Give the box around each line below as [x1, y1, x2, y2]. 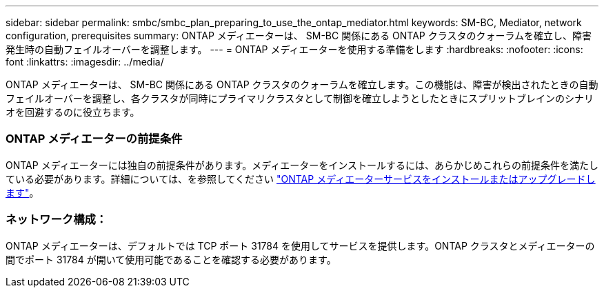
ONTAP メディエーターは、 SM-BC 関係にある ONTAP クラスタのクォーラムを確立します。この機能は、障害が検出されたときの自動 [6, 79, 598, 90]
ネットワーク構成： [6, 212, 108, 227]
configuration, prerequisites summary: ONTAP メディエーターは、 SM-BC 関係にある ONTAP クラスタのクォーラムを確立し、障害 [6, 30, 592, 41]
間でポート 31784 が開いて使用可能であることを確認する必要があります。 [6, 253, 336, 265]
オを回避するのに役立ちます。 [6, 106, 140, 118]
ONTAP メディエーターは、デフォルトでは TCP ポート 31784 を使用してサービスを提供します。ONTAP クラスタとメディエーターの [6, 239, 595, 252]
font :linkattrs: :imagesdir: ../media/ [6, 56, 164, 68]
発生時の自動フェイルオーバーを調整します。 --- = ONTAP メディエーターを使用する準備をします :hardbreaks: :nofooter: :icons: [6, 43, 583, 55]
